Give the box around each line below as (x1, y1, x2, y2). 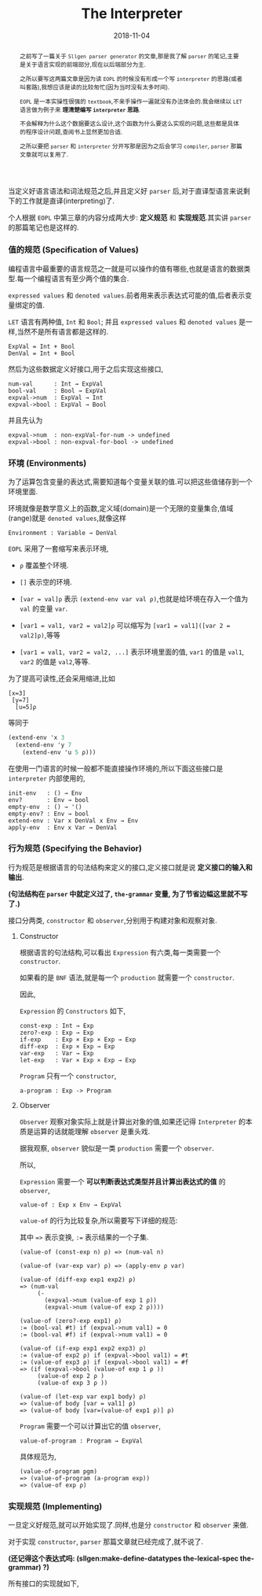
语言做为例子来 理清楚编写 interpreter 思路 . (19, 105, 141, 114)
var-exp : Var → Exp (19, 1049, 94, 1057)
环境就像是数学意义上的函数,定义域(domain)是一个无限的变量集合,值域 (8, 503, 234, 512)
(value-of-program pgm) (19, 1467, 98, 1476)
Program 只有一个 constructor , (19, 1071, 117, 1081)
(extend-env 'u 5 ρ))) (22, 748, 96, 756)
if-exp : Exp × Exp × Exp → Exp (19, 1036, 136, 1044)
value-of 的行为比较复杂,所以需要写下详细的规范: (19, 1215, 178, 1225)
